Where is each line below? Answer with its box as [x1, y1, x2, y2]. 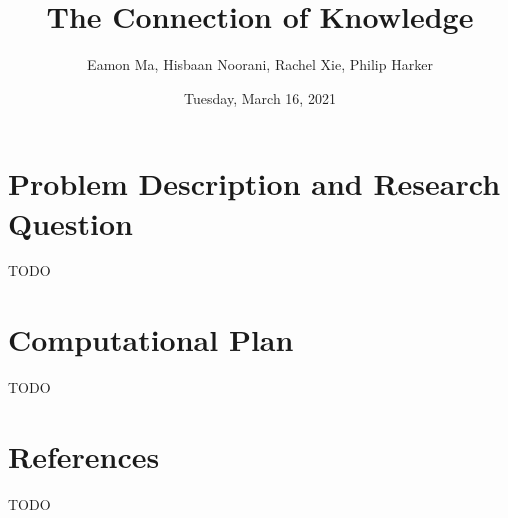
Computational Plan [8, 319, 294, 360]
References [8, 435, 160, 476]
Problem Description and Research [8, 163, 501, 204]
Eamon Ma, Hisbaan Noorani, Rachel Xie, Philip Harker [87, 54, 433, 75]
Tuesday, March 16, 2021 [184, 87, 336, 108]
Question [8, 202, 133, 243]
